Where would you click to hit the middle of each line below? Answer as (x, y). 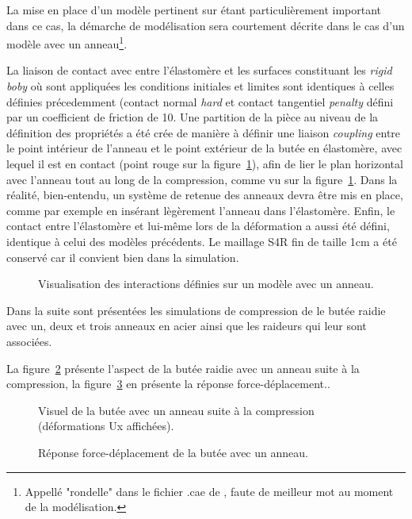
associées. (29, 341)
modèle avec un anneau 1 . (67, 42)
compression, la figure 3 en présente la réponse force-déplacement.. (168, 384)
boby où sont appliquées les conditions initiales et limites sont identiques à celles (200, 86)
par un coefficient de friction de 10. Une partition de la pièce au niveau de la (193, 117)
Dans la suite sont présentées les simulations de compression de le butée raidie (196, 310)
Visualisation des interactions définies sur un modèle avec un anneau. (206, 284)
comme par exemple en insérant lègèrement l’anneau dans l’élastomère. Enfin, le (201, 210)
